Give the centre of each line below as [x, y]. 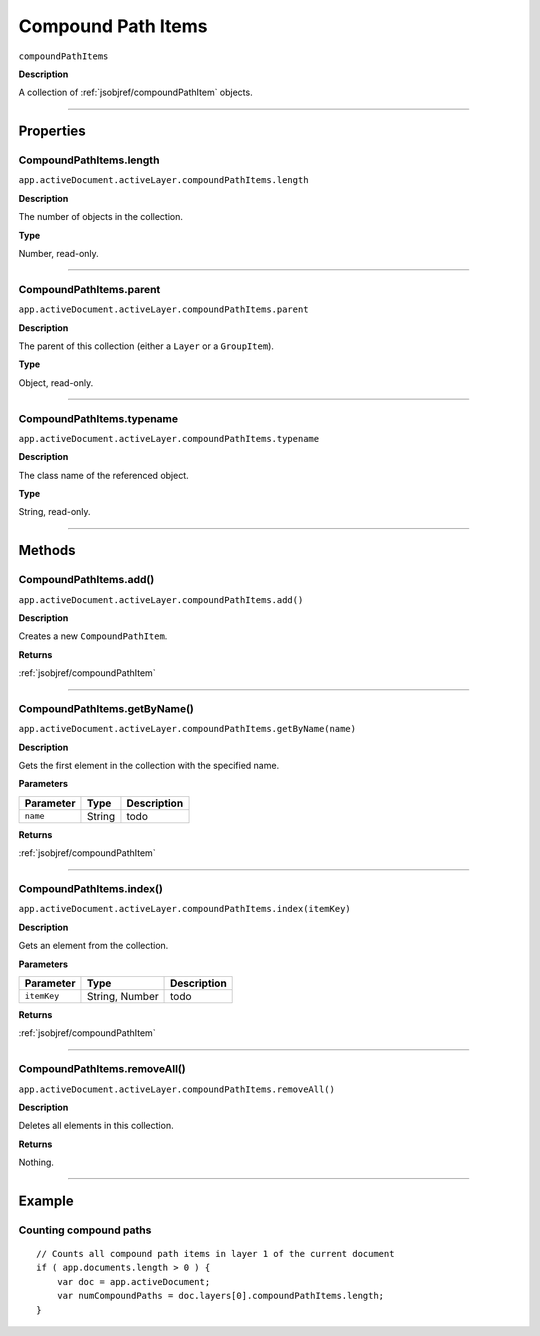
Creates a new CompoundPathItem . [93, 636]
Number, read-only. [58, 254]
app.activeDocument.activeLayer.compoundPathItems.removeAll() [176, 1089]
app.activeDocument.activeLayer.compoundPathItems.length [163, 180]
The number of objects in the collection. [101, 217]
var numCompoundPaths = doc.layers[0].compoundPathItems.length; [220, 1296]
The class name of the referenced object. [103, 475]
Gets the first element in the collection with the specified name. [149, 766]
